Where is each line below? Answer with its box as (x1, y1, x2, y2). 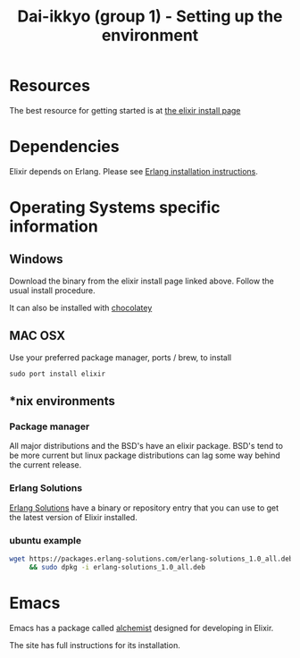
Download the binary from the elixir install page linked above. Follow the (9, 275, 274, 286)
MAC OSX (9, 328, 66, 343)
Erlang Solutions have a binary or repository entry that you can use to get (9, 502, 279, 513)
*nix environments (9, 393, 116, 409)
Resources (9, 76, 91, 96)
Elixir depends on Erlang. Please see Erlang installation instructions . (9, 165, 259, 176)
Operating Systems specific (9, 198, 221, 218)
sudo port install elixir (9, 369, 105, 378)
